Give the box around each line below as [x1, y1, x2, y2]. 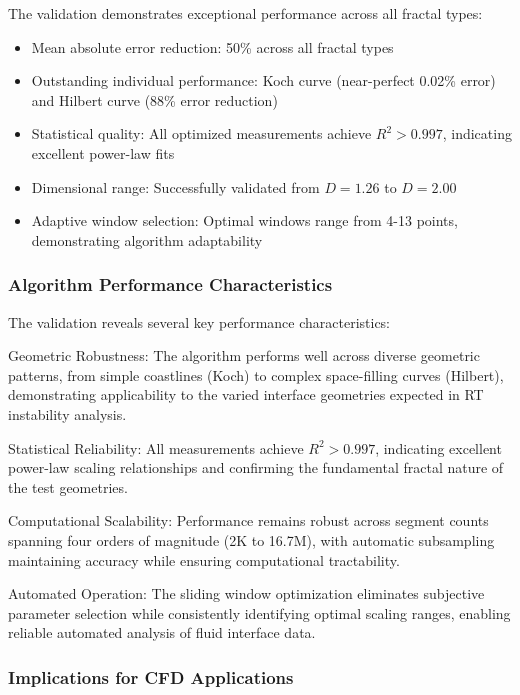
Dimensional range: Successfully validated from [31, 176, 320, 197]
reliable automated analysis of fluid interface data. [8, 622, 316, 643]
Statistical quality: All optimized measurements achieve [31, 123, 372, 144]
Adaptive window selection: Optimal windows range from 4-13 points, [31, 210, 458, 231]
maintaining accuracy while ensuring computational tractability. [8, 549, 400, 570]
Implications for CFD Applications [8, 664, 294, 689]
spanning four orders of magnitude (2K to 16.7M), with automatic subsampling [8, 529, 495, 550]
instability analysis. [8, 403, 127, 424]
